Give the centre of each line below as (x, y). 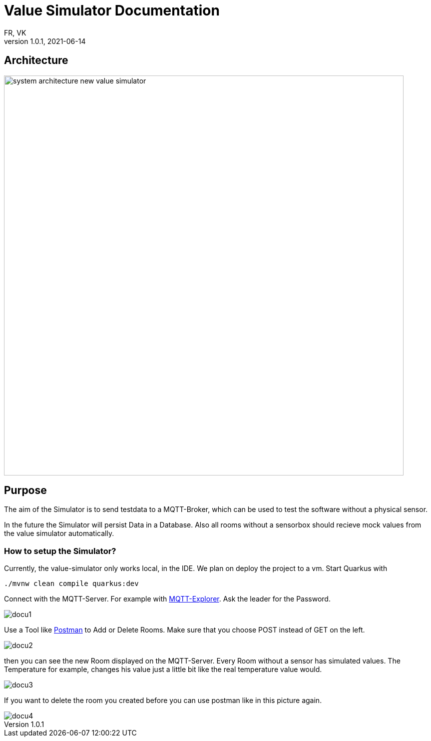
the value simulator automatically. (59, 533)
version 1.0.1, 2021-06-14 (45, 41)
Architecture (36, 60)
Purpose (25, 490)
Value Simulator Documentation (112, 10)
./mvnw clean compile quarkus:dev (71, 584)
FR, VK (15, 32)
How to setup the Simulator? (60, 551)
